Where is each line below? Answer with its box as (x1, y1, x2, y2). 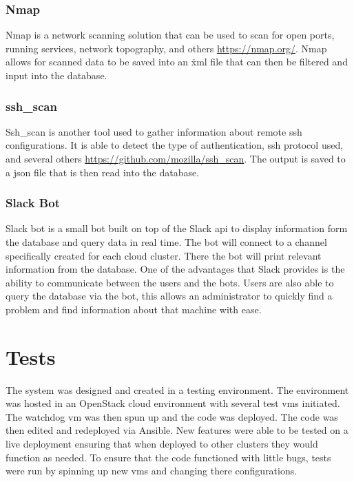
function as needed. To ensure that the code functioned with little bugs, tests (6, 450, 331, 464)
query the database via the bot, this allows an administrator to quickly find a (6, 289, 333, 303)
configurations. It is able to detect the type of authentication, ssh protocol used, (6, 138, 344, 152)
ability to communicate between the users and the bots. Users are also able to (6, 275, 334, 289)
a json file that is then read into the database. (6, 165, 200, 179)
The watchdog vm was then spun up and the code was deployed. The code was (6, 409, 338, 423)
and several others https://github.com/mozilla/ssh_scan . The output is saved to (6, 151, 346, 165)
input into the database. (6, 68, 107, 82)
